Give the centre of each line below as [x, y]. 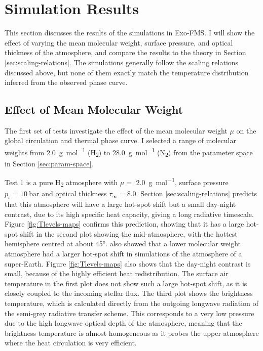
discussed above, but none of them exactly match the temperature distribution [127, 72]
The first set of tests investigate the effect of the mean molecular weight [116, 130]
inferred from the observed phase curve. [66, 82]
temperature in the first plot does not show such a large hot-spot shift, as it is [126, 283]
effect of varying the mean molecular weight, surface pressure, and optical [119, 42]
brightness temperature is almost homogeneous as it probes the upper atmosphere [132, 333]
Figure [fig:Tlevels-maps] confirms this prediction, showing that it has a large [124, 224]
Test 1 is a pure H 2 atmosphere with [61, 183]
